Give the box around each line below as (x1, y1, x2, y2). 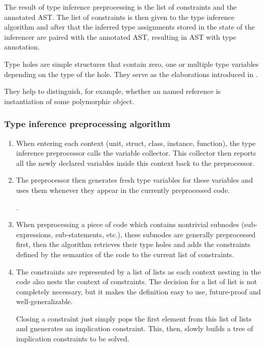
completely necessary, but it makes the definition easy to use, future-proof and (16, 286, 261, 296)
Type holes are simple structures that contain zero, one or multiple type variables (4, 58, 259, 69)
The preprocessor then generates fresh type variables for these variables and (16, 175, 253, 185)
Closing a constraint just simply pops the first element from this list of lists (16, 313, 252, 324)
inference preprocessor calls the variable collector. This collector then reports (16, 147, 256, 158)
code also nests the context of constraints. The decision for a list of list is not (16, 276, 257, 287)
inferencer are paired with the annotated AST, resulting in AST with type (4, 31, 236, 42)
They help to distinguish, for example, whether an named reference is (4, 86, 221, 96)
